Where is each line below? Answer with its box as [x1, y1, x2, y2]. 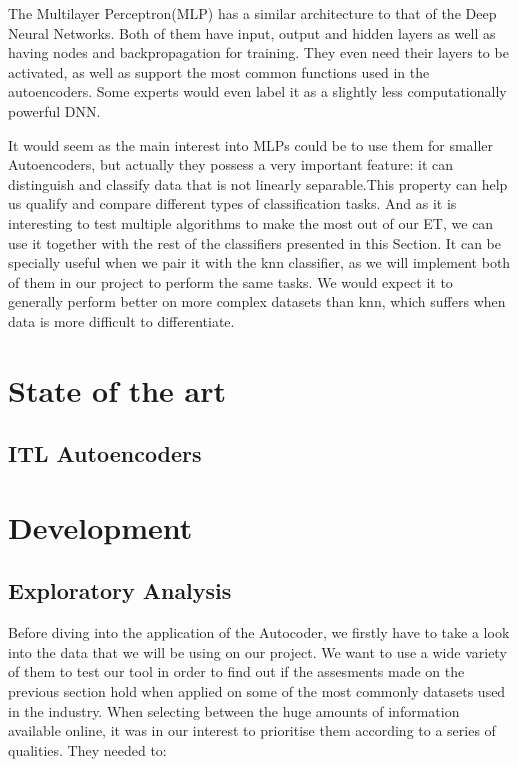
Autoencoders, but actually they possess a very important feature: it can [8, 154, 454, 175]
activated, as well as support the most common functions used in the [8, 61, 430, 82]
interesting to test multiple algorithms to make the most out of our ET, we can [8, 212, 494, 233]
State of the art [8, 369, 227, 410]
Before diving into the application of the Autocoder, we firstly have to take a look [8, 622, 510, 643]
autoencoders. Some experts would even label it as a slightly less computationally [8, 81, 507, 102]
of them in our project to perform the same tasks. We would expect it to [8, 271, 453, 292]
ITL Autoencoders [8, 438, 202, 469]
